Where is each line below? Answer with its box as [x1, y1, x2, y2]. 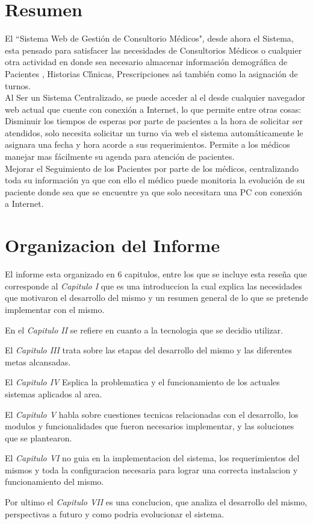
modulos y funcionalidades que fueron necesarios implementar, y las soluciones [5, 420, 294, 432]
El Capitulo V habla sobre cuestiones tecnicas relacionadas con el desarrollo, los [5, 408, 299, 420]
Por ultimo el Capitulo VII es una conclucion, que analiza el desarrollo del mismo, [5, 496, 308, 508]
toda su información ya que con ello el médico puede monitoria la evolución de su [5, 174, 305, 186]
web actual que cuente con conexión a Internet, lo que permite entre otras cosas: [5, 103, 302, 115]
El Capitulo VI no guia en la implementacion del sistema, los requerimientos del [5, 452, 300, 464]
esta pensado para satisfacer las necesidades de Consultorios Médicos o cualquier [5, 43, 302, 56]
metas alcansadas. [5, 355, 71, 368]
